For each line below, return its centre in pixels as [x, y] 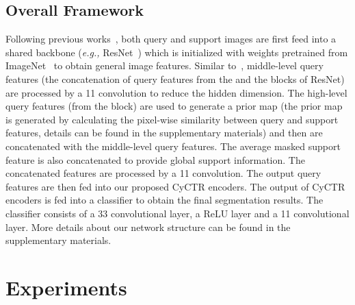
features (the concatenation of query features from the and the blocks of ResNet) [175, 78]
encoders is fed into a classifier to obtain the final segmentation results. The [165, 200]
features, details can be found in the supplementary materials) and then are [164, 133]
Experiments [66, 287]
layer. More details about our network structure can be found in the [148, 227]
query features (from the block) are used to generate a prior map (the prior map [174, 106]
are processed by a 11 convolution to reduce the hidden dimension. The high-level [176, 92]
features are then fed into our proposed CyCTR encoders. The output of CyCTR [175, 186]
